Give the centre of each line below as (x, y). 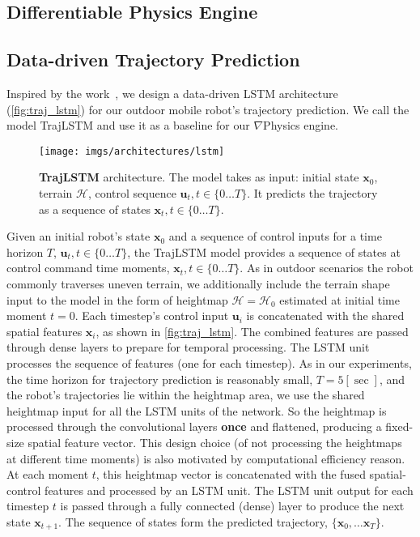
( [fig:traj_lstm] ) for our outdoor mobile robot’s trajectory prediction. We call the (208, 109)
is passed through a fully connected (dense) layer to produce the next (232, 506)
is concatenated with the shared (325, 315)
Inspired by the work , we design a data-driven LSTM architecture (172, 93)
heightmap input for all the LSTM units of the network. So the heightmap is (197, 410)
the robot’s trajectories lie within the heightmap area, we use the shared (186, 395)
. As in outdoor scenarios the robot (327, 268)
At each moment (48, 474)
